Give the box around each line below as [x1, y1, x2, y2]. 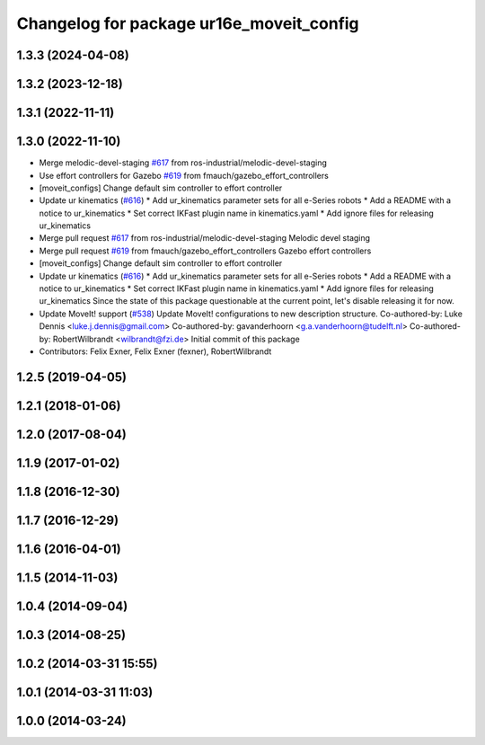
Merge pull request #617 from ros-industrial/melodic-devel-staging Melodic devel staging [39, 233, 371, 244]
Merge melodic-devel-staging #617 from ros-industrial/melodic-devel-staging [39, 157, 328, 168]
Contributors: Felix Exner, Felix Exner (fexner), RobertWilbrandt [39, 346, 272, 357]
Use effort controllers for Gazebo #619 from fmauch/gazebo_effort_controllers [39, 170, 330, 181]
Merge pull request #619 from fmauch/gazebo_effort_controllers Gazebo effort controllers [39, 245, 372, 256]
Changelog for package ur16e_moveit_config [16, 13, 359, 33]
